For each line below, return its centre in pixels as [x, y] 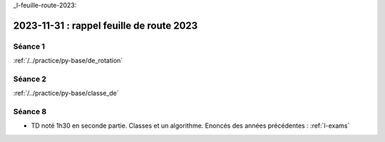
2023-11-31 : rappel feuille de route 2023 [106, 25]
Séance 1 [29, 46]
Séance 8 [30, 112]
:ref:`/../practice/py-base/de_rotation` [68, 61]
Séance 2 [30, 78]
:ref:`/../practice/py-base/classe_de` [66, 93]
